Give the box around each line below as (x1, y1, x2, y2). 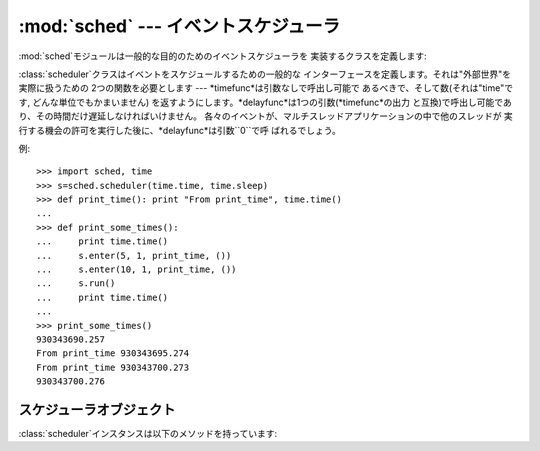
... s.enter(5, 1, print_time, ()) (36, 250, 232, 261)
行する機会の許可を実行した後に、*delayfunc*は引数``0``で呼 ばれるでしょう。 (18, 124, 342, 136)
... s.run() (36, 278, 116, 289)
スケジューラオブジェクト (18, 401, 176, 418)
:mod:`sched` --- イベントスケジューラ (18, 15, 341, 37)
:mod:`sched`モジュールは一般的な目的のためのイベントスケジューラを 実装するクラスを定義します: (18, 50, 427, 62)
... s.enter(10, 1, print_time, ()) (36, 264, 237, 275)
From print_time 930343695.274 (36, 348, 190, 359)
